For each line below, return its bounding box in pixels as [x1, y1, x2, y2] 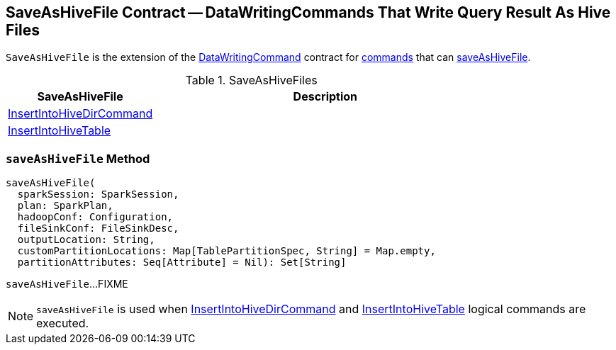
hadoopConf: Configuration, [17, 211, 174, 223]
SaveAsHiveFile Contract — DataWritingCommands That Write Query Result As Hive [6, 4, 611, 21]
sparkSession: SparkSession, [17, 188, 179, 201]
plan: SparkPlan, [17, 200, 113, 212]
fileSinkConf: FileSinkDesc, [17, 222, 179, 235]
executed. [36, 316, 89, 331]
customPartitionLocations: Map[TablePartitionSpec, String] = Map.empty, [17, 245, 436, 257]
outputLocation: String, [17, 234, 155, 246]
